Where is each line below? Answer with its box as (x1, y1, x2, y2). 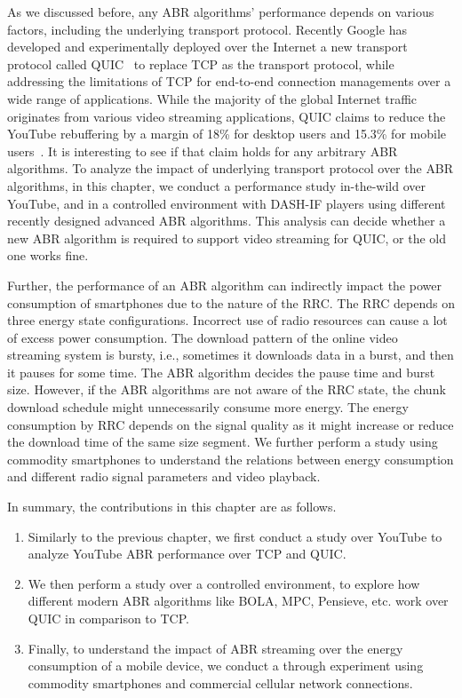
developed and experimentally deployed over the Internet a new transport (7, 37, 408, 56)
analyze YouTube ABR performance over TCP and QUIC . (28, 544, 346, 563)
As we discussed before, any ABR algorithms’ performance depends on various (7, 3, 434, 20)
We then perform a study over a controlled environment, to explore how (28, 574, 420, 592)
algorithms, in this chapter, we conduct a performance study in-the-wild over (7, 176, 426, 194)
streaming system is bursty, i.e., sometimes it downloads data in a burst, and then (7, 345, 454, 364)
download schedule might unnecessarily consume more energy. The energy (7, 398, 409, 416)
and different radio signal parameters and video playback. (7, 467, 321, 486)
